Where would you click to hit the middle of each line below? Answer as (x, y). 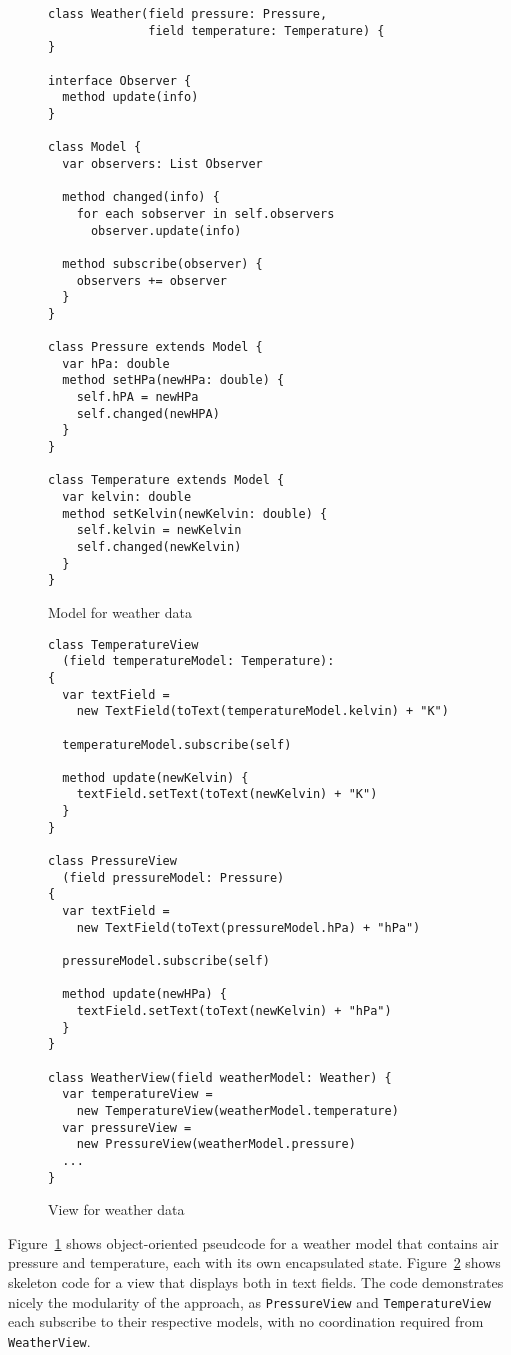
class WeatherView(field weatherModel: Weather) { (220, 1077)
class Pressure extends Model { (155, 347)
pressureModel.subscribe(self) (166, 961)
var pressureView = (127, 1127)
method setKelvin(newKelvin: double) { (195, 513)
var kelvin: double (127, 497)
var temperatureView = (137, 1094)
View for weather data (116, 1209)
